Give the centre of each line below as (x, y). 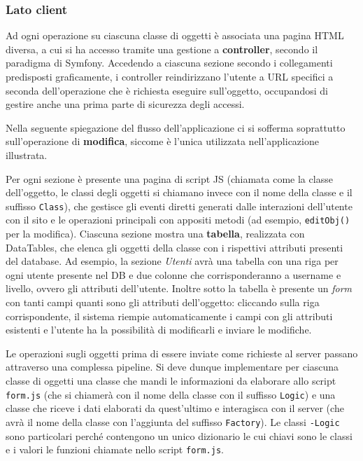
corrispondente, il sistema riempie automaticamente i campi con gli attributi (169, 316)
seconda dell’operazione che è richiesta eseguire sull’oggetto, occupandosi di (167, 90)
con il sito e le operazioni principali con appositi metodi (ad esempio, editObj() (178, 220)
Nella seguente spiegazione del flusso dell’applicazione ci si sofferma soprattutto (176, 127)
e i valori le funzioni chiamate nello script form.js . (115, 449)
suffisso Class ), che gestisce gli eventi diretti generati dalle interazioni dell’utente (179, 206)
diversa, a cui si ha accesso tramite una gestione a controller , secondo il (162, 49)
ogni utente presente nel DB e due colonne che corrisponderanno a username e (173, 274)
